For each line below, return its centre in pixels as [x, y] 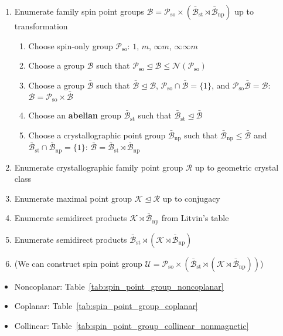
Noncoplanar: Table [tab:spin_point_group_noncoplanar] [119, 286]
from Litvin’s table [195, 218]
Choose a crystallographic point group [97, 135]
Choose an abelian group [75, 115]
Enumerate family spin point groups [79, 11]
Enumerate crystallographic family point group [99, 167]
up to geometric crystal [237, 167]
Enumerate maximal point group [73, 198]
